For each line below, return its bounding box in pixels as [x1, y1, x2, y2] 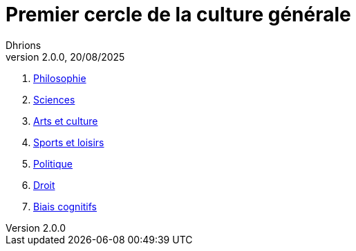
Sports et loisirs [33, 136, 104, 148]
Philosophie [33, 72, 86, 84]
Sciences [33, 93, 75, 106]
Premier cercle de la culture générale [6, 3, 351, 26]
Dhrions [6, 39, 41, 51]
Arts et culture [33, 114, 98, 127]
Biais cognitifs [33, 200, 97, 212]
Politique [33, 157, 73, 170]
